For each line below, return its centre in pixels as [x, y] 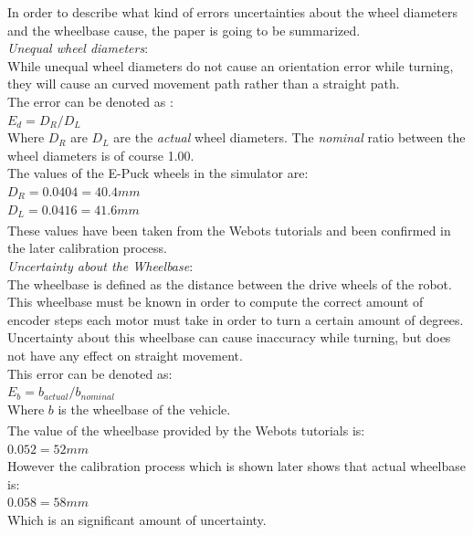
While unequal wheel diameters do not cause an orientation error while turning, [231, 65]
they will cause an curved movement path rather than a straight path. [204, 84]
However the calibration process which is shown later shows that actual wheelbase [236, 466]
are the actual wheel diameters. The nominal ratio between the [289, 137]
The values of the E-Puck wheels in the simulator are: [158, 173]
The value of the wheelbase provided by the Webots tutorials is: [186, 430]
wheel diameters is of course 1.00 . [101, 155]
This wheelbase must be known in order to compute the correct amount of [215, 302]
